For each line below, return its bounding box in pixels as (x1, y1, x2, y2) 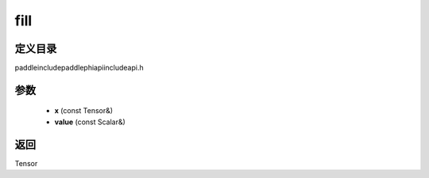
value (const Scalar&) (54, 117, 126, 127)
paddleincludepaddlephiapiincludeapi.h (14, 63, 144, 73)
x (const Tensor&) (54, 106, 114, 116)
